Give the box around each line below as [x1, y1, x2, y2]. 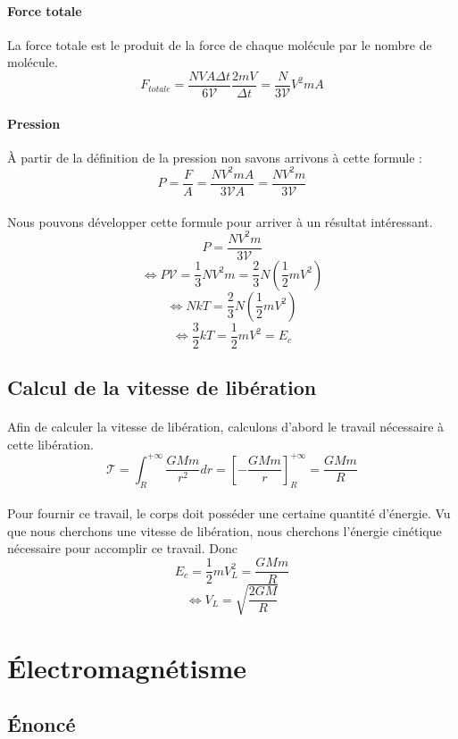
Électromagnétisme [7, 649, 247, 685]
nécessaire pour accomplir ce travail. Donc [7, 539, 237, 558]
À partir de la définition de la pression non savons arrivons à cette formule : [7, 147, 422, 166]
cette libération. [7, 434, 94, 453]
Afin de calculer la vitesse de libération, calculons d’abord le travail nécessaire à [7, 417, 445, 436]
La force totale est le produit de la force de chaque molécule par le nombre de [7, 35, 432, 54]
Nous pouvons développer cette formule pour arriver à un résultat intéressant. [7, 212, 433, 231]
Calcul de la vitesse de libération [7, 374, 317, 401]
